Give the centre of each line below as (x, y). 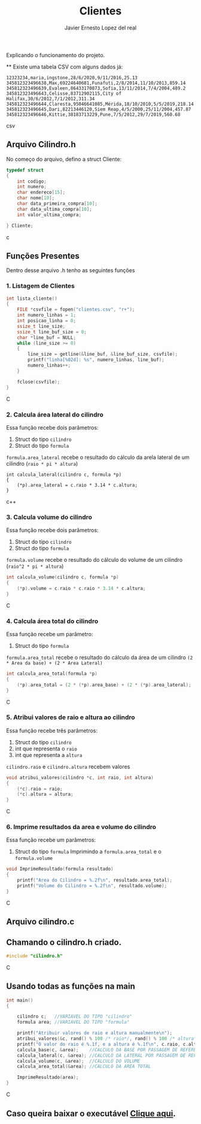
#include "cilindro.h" (34, 956)
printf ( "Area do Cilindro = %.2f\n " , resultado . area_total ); (95, 880)
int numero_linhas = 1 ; (47, 315)
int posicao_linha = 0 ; (47, 321)
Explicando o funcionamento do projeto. (56, 55)
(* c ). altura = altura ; (45, 794)
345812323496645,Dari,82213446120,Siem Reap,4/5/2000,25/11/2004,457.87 (99, 109)
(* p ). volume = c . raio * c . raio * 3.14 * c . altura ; (81, 588)
